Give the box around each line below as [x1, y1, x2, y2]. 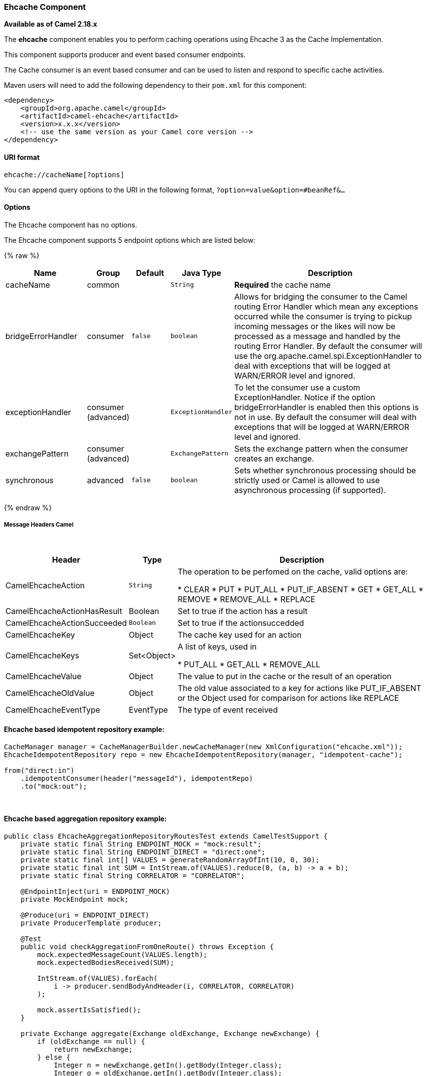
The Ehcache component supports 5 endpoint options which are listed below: [4, 235, 256, 244]
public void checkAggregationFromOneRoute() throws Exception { [20, 943, 274, 951]
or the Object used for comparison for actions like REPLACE [177, 692, 399, 703]
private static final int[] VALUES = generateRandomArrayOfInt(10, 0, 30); [20, 856, 320, 864]
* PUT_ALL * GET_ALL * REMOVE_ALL [177, 659, 321, 669]
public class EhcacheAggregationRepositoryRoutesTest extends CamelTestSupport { [4, 832, 328, 841]
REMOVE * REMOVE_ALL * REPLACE [177, 594, 316, 604]
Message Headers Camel [4, 521, 74, 529]
